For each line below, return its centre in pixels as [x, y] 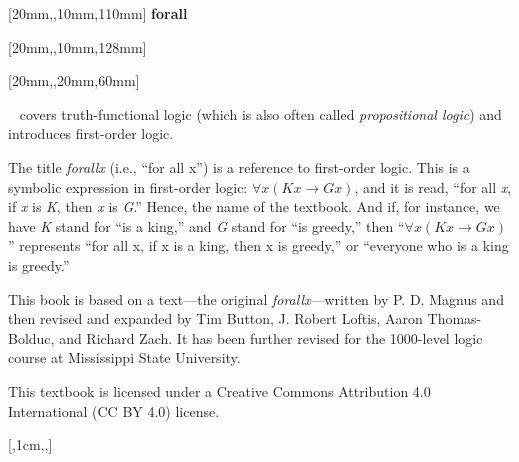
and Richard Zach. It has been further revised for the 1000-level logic [271, 337]
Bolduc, [31, 337]
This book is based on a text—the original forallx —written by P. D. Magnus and [256, 298]
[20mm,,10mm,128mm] [77, 46]
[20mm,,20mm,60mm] [74, 80]
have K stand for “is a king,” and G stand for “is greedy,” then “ [206, 225]
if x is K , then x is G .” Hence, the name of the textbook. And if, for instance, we [254, 206]
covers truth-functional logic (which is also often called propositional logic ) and [260, 113]
